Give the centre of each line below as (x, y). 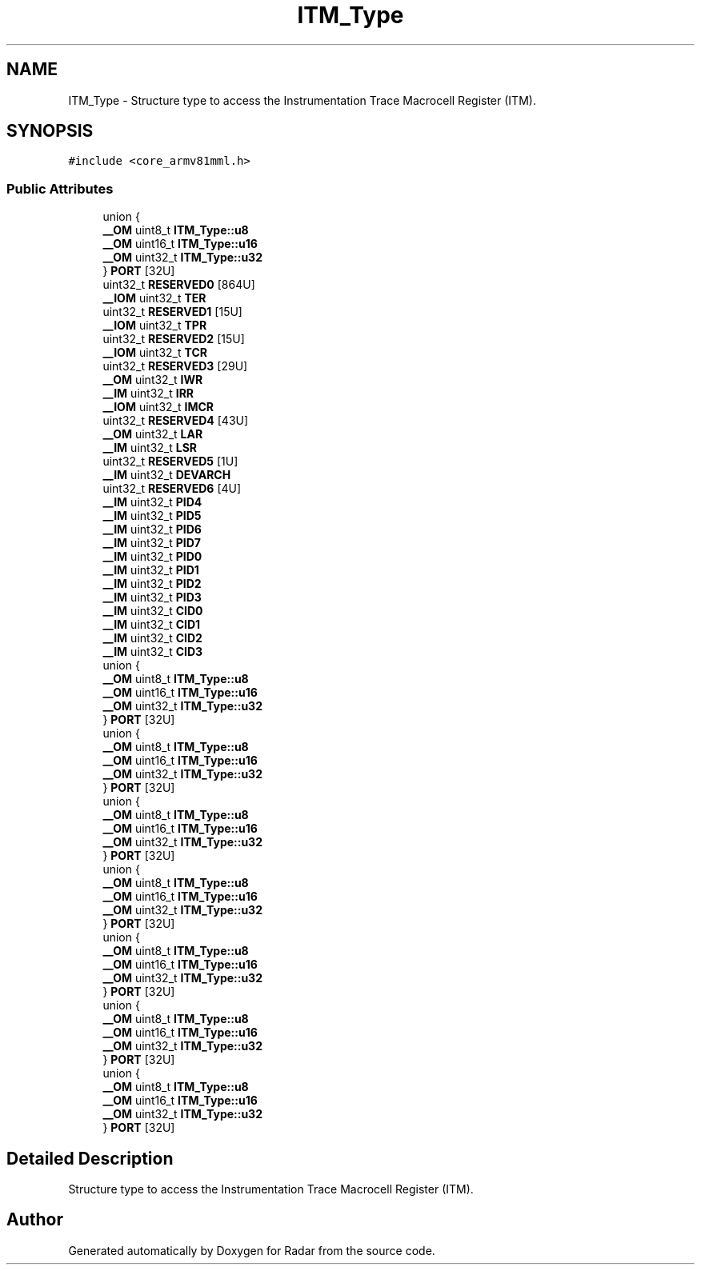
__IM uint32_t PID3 (152, 598)
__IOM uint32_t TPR (155, 326)
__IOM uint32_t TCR (155, 353)
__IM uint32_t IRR (148, 394)
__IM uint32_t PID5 (152, 516)
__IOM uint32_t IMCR (158, 407)
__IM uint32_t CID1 (152, 625)
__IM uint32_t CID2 (152, 638)
